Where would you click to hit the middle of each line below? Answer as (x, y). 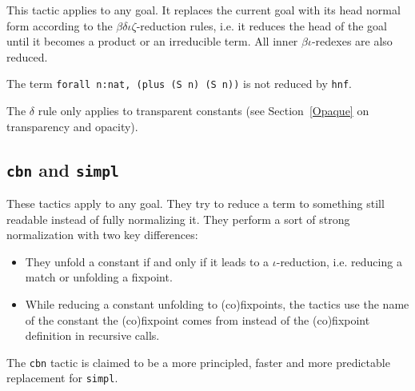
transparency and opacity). (72, 126)
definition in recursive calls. (92, 335)
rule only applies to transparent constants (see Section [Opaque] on (204, 111)
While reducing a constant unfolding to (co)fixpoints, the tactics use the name (217, 303)
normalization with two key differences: (102, 235)
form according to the (60, 25)
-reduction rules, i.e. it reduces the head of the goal (261, 25)
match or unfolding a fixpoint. (99, 277)
